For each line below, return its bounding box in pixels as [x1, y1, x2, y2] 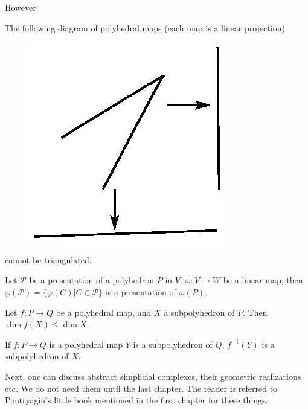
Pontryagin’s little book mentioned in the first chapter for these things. [5, 394, 268, 406]
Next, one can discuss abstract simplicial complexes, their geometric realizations [5, 370, 301, 382]
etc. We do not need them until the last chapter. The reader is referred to [5, 382, 278, 394]
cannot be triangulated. [5, 253, 92, 266]
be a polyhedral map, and [56, 306, 152, 318]
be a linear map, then [223, 274, 303, 286]
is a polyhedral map [49, 338, 123, 350]
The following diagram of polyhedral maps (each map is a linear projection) [5, 21, 285, 34]
